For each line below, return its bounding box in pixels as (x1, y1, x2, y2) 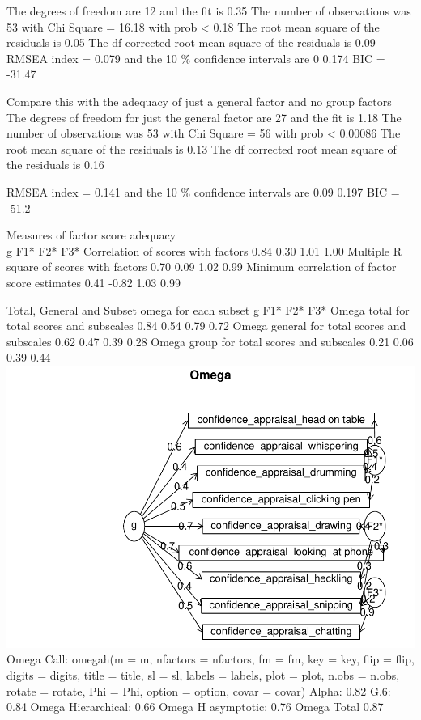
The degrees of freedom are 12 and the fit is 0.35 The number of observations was (6, 2, 411, 19)
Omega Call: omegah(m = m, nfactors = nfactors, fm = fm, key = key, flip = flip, (6, 650, 415, 667)
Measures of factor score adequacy (6, 227, 176, 244)
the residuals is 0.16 (6, 156, 104, 173)
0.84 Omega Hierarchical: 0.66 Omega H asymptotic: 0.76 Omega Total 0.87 (6, 698, 384, 715)
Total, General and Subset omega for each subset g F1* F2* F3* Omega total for (6, 301, 410, 318)
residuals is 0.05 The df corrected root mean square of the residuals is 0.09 (6, 34, 376, 51)
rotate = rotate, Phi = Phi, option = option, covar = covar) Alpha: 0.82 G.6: (6, 682, 391, 699)
